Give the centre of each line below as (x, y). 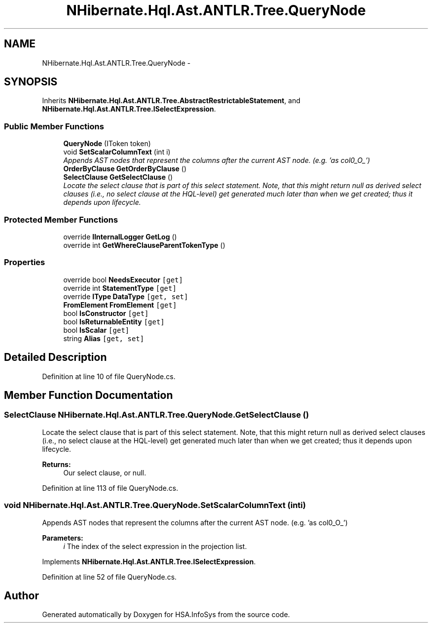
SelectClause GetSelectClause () (118, 177)
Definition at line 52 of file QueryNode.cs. (109, 577)
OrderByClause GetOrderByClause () (125, 169)
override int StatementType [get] (120, 288)
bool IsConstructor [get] (106, 313)
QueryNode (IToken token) (107, 144)
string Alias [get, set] (104, 338)
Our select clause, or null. (105, 472)
